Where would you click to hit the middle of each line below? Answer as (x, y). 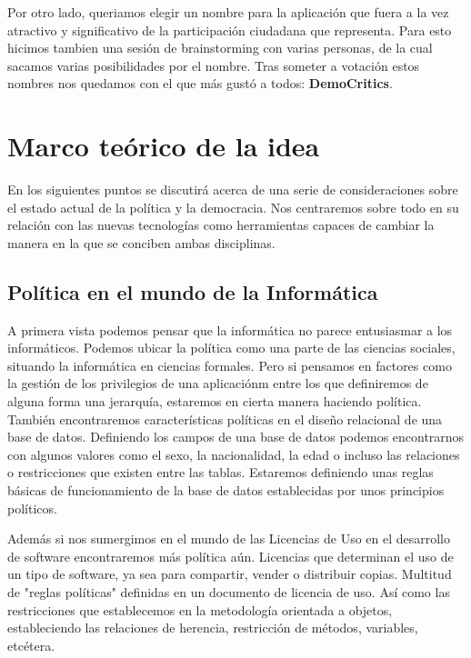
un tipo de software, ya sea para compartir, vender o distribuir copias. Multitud (230, 574)
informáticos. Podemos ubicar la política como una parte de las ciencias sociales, (231, 348)
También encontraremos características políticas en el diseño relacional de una (225, 419)
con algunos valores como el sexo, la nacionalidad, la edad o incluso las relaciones (234, 454)
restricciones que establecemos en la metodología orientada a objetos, (200, 609)
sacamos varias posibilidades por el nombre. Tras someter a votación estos (214, 65)
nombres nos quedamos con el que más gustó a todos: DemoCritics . (200, 83)
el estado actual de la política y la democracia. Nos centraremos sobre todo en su (233, 207)
